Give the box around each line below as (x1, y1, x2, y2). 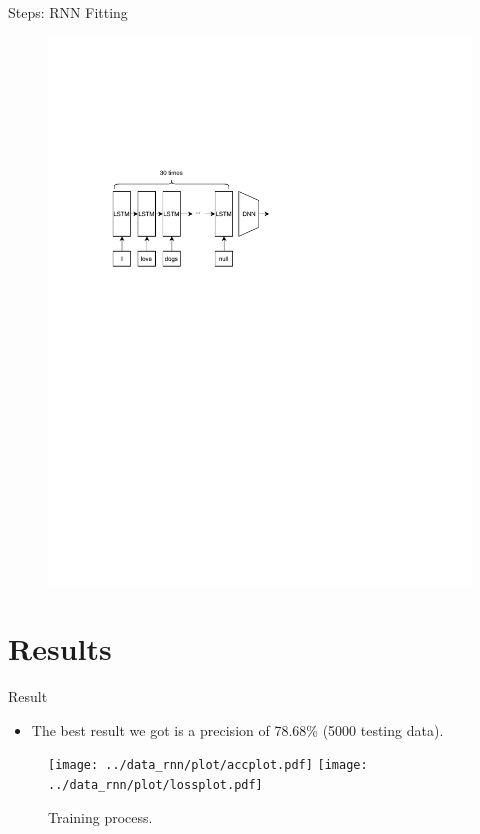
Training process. (48, 806, 153, 827)
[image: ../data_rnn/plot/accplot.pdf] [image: (48, 758, 368, 773)
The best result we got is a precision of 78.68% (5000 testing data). (31, 719, 444, 740)
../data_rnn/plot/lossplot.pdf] (48, 778, 263, 793)
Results (8, 628, 112, 669)
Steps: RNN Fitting (8, 2, 128, 22)
